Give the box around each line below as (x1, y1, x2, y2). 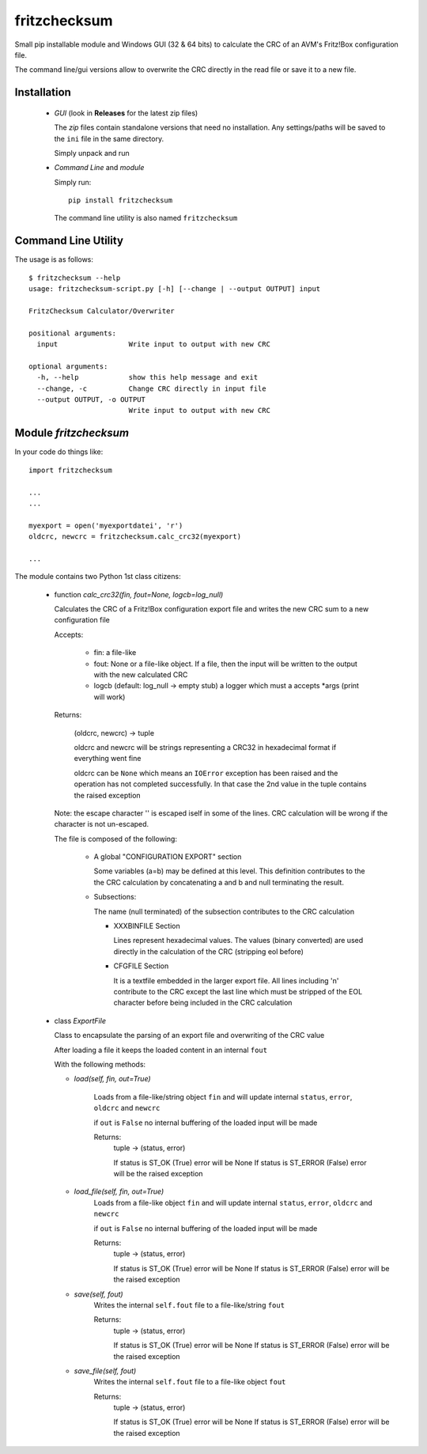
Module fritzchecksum (14, 426, 130, 440)
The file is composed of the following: (54, 834, 178, 843)
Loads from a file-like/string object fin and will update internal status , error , (93, 1092, 353, 1101)
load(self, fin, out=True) (74, 1074, 151, 1084)
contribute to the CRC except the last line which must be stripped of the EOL (113, 986, 363, 996)
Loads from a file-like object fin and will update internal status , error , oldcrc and (93, 1198, 373, 1207)
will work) (93, 692, 126, 702)
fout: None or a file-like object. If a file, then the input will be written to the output (93, 659, 357, 668)
